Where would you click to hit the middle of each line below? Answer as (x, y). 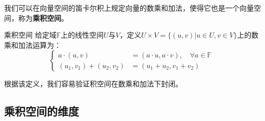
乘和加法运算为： (33, 44)
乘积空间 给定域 (30, 35)
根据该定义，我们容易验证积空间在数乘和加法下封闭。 (93, 84)
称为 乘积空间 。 (43, 18)
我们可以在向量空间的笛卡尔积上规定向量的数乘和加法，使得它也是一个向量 (129, 8)
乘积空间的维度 (42, 111)
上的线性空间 (82, 35)
